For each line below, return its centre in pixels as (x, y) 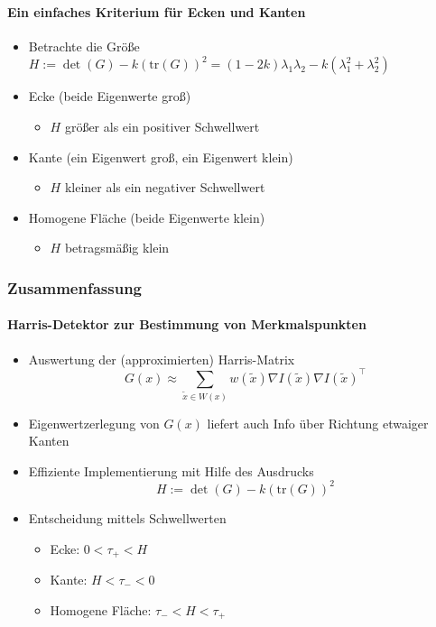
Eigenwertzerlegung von (94, 423)
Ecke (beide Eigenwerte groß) (110, 96)
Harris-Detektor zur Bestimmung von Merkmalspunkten (187, 324)
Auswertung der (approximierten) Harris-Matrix (162, 359)
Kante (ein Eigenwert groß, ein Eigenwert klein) (161, 157)
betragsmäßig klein (117, 248)
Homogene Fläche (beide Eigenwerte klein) (147, 217)
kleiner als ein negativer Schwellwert (165, 187)
